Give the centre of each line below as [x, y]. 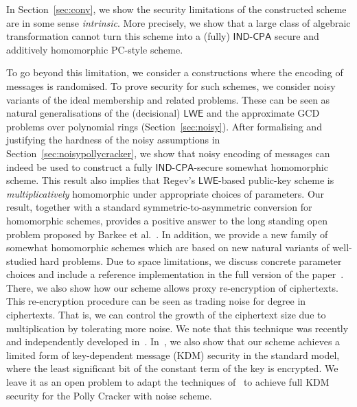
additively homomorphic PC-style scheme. [95, 49]
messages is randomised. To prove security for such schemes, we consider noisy [171, 85]
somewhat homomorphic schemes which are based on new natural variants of [168, 247]
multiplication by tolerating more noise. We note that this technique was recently [177, 328]
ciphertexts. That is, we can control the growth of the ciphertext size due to [166, 315]
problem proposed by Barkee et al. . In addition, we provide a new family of [167, 234]
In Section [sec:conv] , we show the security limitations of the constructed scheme [176, 9]
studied [22, 260]
